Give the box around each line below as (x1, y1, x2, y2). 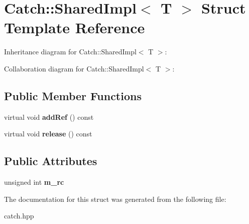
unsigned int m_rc (4, 177, 64, 187)
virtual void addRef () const (4, 111, 94, 122)
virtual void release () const (4, 128, 92, 139)
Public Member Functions (4, 88, 142, 103)
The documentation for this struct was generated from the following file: (4, 193, 226, 204)
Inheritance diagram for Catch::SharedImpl (4, 46, 137, 57)
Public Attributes (4, 153, 97, 169)
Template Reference (4, 17, 145, 38)
